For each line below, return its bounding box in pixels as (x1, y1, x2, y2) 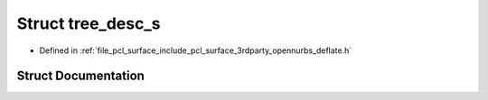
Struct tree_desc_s (16, 14, 161, 33)
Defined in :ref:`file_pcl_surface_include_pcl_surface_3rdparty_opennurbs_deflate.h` (39, 45, 352, 56)
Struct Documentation (16, 68, 145, 84)
